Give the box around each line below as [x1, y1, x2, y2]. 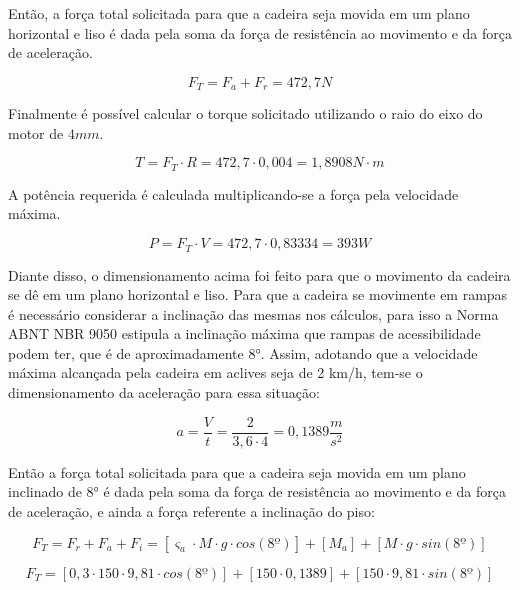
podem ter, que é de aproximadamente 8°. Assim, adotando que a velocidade [8, 342, 478, 363]
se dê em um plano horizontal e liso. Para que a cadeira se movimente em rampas [8, 284, 508, 305]
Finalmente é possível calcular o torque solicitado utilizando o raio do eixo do [8, 103, 483, 124]
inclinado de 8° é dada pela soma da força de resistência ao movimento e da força [8, 481, 506, 502]
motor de [8, 122, 64, 143]
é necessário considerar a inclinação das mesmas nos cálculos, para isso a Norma [8, 303, 499, 324]
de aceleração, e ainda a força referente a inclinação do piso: [8, 500, 375, 521]
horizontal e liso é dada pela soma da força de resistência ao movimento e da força [8, 22, 513, 43]
